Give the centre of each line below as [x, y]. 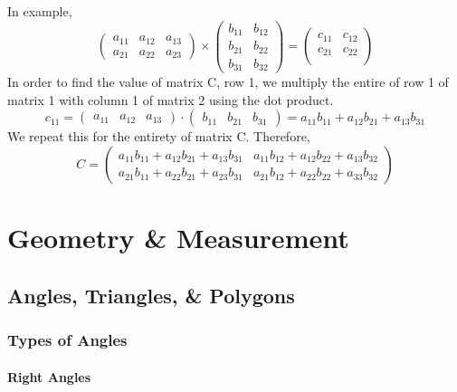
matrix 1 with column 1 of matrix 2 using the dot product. [171, 99]
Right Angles [49, 376]
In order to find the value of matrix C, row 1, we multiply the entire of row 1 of [228, 82]
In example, [40, 11]
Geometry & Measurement [178, 238]
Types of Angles [67, 339]
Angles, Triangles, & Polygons [151, 295]
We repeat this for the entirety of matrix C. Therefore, [159, 136]
